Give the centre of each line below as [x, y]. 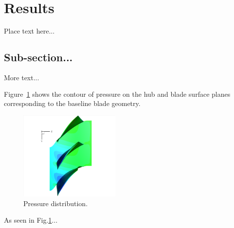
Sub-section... [38, 57]
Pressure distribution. [56, 203]
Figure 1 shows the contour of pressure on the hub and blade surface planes [117, 94]
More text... [22, 77]
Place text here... [29, 31]
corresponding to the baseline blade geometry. [72, 103]
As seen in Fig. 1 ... [31, 219]
